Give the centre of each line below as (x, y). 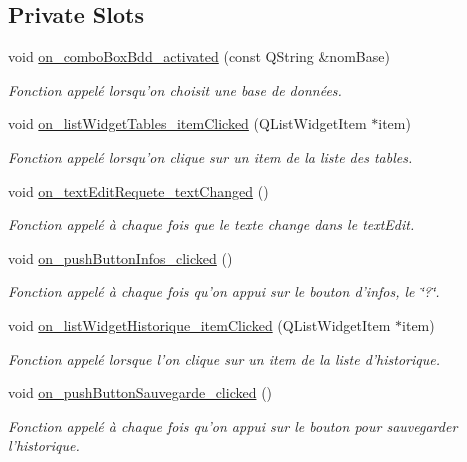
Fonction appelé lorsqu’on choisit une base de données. (175, 89)
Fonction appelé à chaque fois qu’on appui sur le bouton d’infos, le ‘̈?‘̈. (224, 291)
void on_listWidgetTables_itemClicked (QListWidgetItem (187, 123)
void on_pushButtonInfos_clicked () (120, 257)
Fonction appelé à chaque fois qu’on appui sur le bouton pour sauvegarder (233, 425)
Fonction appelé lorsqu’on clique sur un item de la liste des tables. (210, 156)
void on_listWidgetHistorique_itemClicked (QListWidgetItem (199, 324)
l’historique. (44, 445)
